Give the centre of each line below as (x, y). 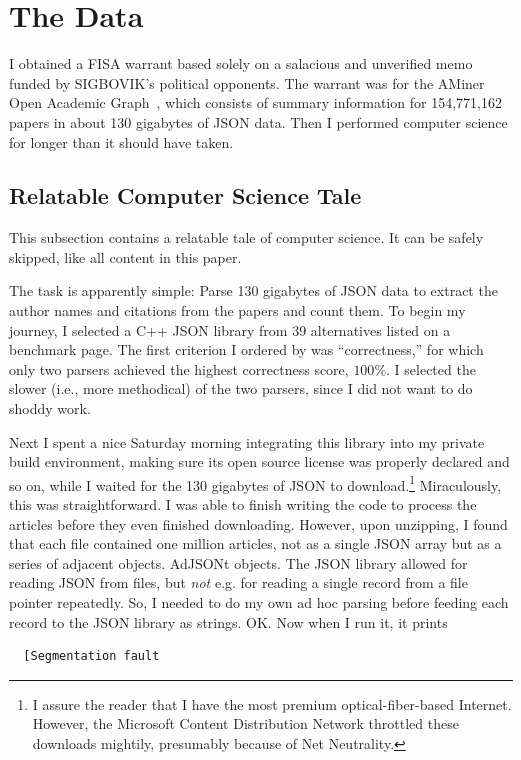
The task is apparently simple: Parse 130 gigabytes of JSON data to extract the (253, 290)
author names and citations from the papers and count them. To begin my (237, 310)
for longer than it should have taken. (121, 141)
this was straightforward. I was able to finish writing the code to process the (243, 504)
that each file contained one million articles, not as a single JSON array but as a (255, 543)
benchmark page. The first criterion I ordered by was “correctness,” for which (246, 349)
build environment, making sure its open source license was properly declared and (259, 461)
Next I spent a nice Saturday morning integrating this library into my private (247, 441)
